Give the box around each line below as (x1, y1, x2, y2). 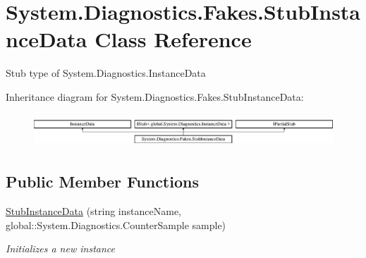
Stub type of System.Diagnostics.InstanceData (6, 66, 206, 80)
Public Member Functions (6, 171, 199, 192)
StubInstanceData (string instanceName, (6, 203, 181, 218)
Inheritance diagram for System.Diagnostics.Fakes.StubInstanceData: (6, 89, 304, 104)
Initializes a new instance (6, 241, 115, 256)
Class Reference (94, 25, 252, 54)
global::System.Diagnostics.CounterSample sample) (6, 217, 226, 232)
